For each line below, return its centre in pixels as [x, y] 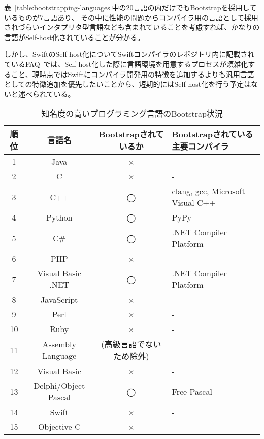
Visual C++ [194, 203]
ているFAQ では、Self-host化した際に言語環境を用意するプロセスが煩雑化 [126, 64]
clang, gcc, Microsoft [208, 191]
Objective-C [59, 427]
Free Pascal [192, 391]
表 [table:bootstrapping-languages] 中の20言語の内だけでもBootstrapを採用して [130, 7]
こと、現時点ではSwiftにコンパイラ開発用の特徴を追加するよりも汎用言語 [133, 74]
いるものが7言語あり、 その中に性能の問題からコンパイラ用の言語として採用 [131, 17]
